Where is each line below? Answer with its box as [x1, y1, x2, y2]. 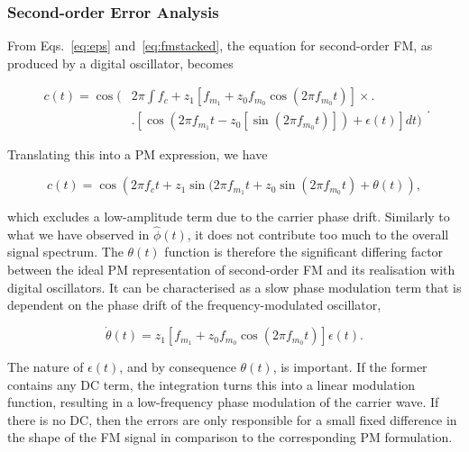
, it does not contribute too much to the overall [187, 224, 449, 243]
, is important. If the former [272, 357, 428, 376]
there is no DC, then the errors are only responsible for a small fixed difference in [7, 410, 457, 429]
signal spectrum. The [7, 242, 124, 261]
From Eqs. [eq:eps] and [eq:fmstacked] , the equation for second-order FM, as [7, 36, 433, 55]
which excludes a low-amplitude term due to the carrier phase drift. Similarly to [7, 207, 450, 226]
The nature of [7, 357, 84, 376]
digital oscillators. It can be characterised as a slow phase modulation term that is [7, 277, 462, 296]
